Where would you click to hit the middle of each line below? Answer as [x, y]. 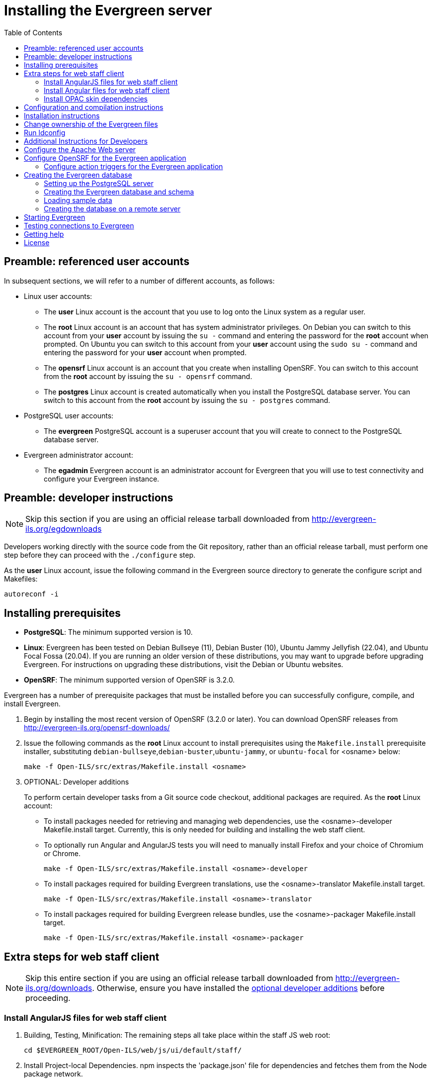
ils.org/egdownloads [64, 529]
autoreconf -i [31, 594]
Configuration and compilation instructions [94, 107]
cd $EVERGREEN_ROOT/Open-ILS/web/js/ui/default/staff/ [133, 1050]
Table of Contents [33, 32]
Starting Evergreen [55, 217]
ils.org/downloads [59, 988]
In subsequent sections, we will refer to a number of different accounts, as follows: [139, 281]
